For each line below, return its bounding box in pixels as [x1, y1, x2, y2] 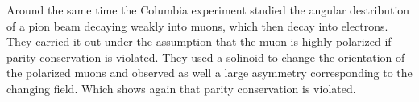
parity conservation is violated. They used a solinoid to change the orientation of [6, 48, 405, 65]
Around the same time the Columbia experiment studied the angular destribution [6, 2, 410, 18]
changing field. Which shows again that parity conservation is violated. [6, 80, 356, 96]
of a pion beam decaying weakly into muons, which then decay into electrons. [6, 17, 388, 34]
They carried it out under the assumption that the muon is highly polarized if [6, 33, 392, 50]
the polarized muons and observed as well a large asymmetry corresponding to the [6, 64, 413, 81]
